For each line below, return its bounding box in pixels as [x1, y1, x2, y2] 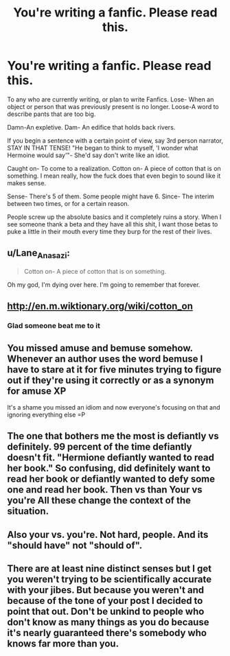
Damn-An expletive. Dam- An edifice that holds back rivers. [7, 123, 176, 131]
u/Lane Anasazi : [7, 247, 71, 261]
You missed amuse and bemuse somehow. [7, 342, 194, 354]
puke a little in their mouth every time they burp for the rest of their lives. [7, 227, 212, 235]
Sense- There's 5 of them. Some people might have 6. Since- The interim [7, 192, 215, 200]
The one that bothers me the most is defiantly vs [7, 430, 220, 442]
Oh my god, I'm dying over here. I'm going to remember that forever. [7, 280, 200, 289]
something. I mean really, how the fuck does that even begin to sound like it [7, 172, 221, 180]
